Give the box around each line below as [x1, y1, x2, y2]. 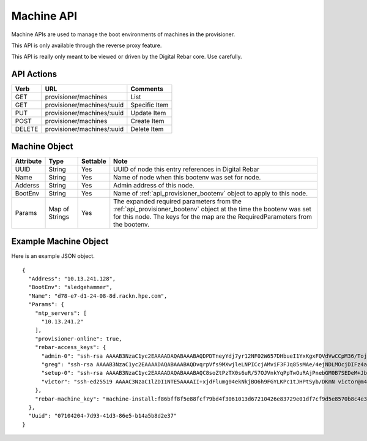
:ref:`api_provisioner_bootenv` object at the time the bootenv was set [113, 205, 312, 213]
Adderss [15, 181, 40, 189]
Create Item [130, 117, 165, 126]
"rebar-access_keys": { [34, 344, 106, 351]
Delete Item [130, 125, 164, 134]
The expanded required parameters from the [113, 197, 242, 205]
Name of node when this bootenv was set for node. [113, 173, 261, 181]
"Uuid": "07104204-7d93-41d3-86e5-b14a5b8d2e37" [28, 412, 177, 420]
